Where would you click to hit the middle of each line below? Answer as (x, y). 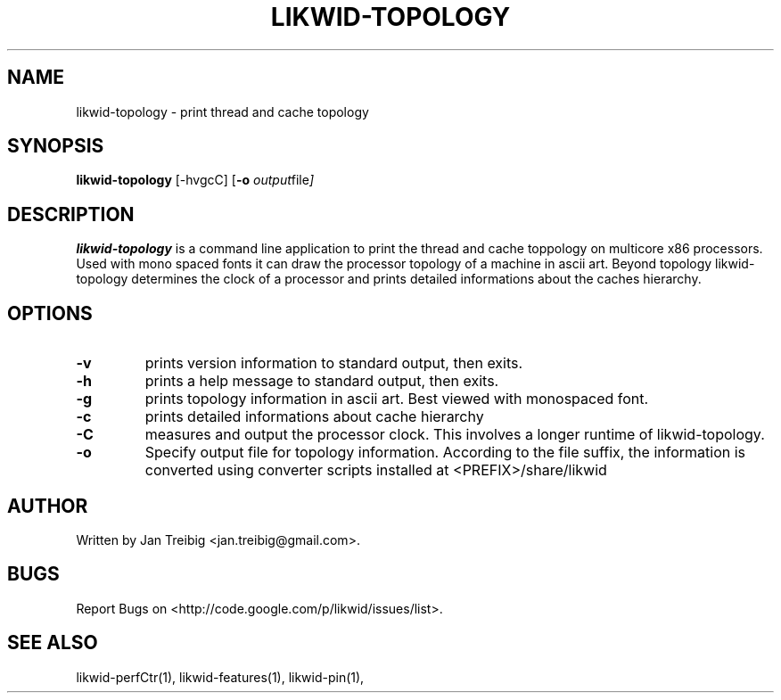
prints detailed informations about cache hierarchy (314, 417)
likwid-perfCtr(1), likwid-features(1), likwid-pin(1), (220, 677)
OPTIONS (50, 313)
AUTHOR (48, 506)
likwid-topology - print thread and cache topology (222, 111)
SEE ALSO (53, 643)
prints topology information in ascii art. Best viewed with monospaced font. (397, 399)
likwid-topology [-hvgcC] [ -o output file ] (195, 180)
